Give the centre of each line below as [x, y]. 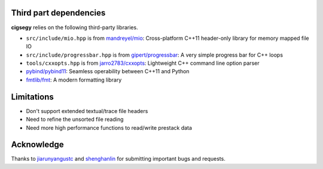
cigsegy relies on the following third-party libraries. [74, 27]
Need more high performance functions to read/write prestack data [109, 127]
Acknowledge [37, 145]
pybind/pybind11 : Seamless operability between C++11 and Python [108, 71]
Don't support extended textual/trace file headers [87, 111]
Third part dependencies [58, 13]
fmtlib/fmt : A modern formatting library [74, 80]
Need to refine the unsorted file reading [75, 120]
